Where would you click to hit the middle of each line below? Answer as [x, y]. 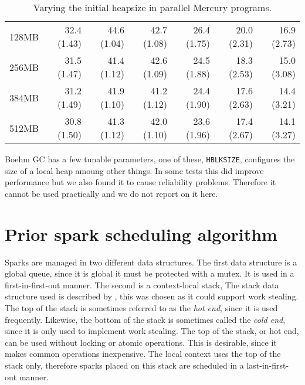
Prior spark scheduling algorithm [141, 234]
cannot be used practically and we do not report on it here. [111, 193]
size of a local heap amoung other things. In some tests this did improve [134, 170]
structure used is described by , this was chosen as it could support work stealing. [152, 296]
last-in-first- [268, 365]
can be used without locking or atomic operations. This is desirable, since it [141, 342]
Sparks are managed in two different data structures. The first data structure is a [151, 262]
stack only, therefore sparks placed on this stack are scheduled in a [124, 365]
